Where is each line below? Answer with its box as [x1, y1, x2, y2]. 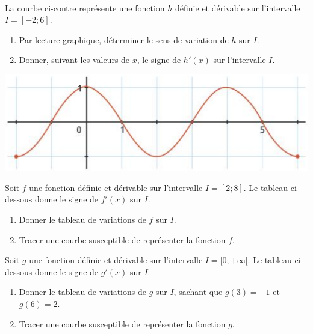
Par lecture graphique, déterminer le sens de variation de [19, 33, 229, 46]
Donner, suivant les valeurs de [19, 53, 130, 66]
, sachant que [173, 285, 223, 298]
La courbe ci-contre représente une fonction [5, 1, 165, 14]
